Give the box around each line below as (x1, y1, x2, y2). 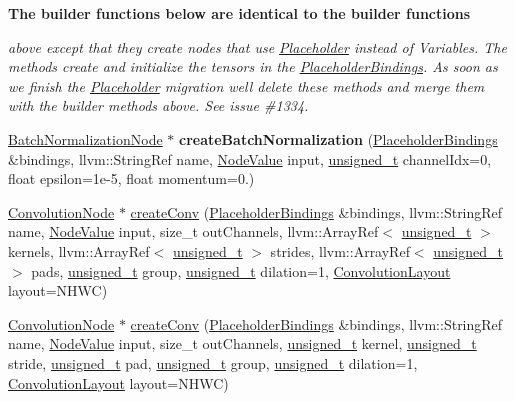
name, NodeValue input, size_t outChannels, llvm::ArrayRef (8, 221, 379, 242)
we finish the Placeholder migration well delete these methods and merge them (8, 75, 485, 96)
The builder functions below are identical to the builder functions (8, 3, 471, 23)
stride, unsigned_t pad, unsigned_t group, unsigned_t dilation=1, (8, 352, 418, 373)
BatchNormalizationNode (8, 128, 163, 149)
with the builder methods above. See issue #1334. (8, 95, 309, 116)
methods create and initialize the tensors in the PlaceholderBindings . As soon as (8, 56, 498, 77)
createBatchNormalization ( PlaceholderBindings (178, 128, 498, 149)
